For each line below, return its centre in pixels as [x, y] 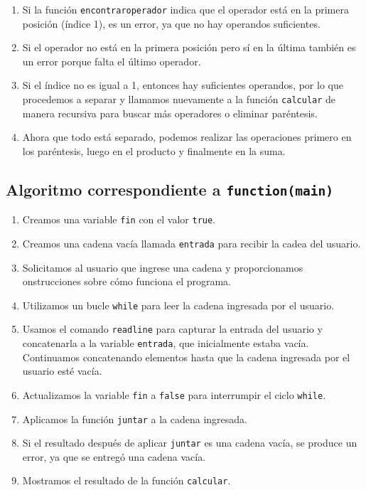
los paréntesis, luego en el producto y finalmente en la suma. [154, 150]
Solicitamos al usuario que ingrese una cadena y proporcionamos [163, 267]
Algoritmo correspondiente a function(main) [169, 189]
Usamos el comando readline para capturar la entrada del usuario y [172, 329]
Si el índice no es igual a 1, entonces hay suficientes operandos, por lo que [183, 85]
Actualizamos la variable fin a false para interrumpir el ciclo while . [174, 394]
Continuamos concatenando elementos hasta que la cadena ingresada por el [186, 357]
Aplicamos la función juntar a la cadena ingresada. [135, 419]
